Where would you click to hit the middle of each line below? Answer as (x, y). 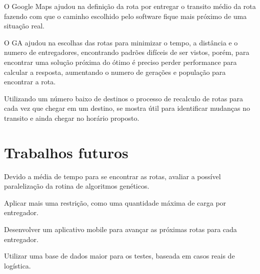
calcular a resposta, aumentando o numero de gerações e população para (115, 72)
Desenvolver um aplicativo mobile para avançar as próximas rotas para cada (120, 229)
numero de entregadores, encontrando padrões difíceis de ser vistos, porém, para (127, 52)
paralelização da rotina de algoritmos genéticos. (77, 186)
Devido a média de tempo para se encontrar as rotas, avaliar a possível (112, 176)
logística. (17, 265)
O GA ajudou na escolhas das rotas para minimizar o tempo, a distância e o (121, 42)
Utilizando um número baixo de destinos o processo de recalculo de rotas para (124, 98)
